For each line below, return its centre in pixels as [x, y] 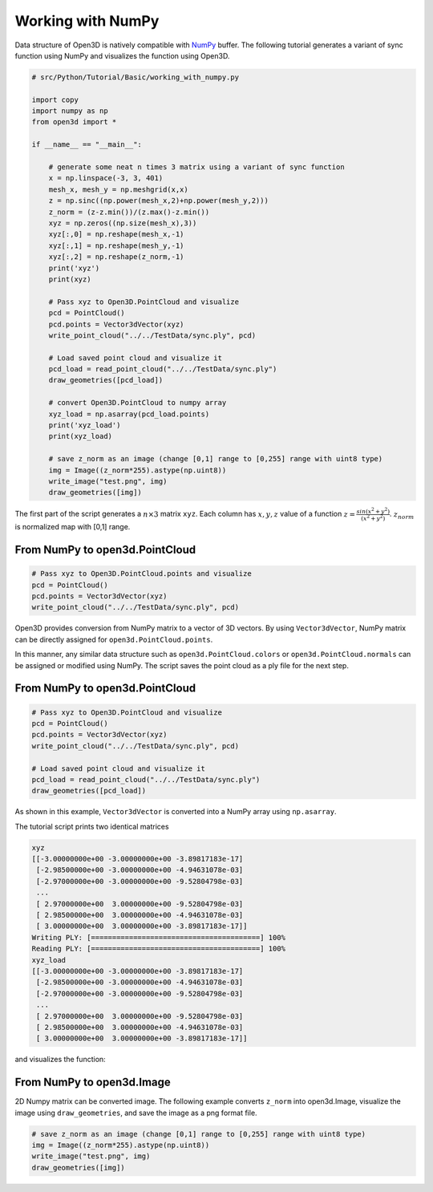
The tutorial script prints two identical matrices [92, 826]
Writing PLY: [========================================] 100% [159, 937]
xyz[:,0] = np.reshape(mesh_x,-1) [116, 234]
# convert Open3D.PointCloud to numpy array [138, 403]
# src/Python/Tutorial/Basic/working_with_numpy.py [136, 77]
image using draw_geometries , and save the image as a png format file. [136, 1113]
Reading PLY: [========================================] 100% [159, 949]
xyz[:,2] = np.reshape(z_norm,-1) [116, 257]
